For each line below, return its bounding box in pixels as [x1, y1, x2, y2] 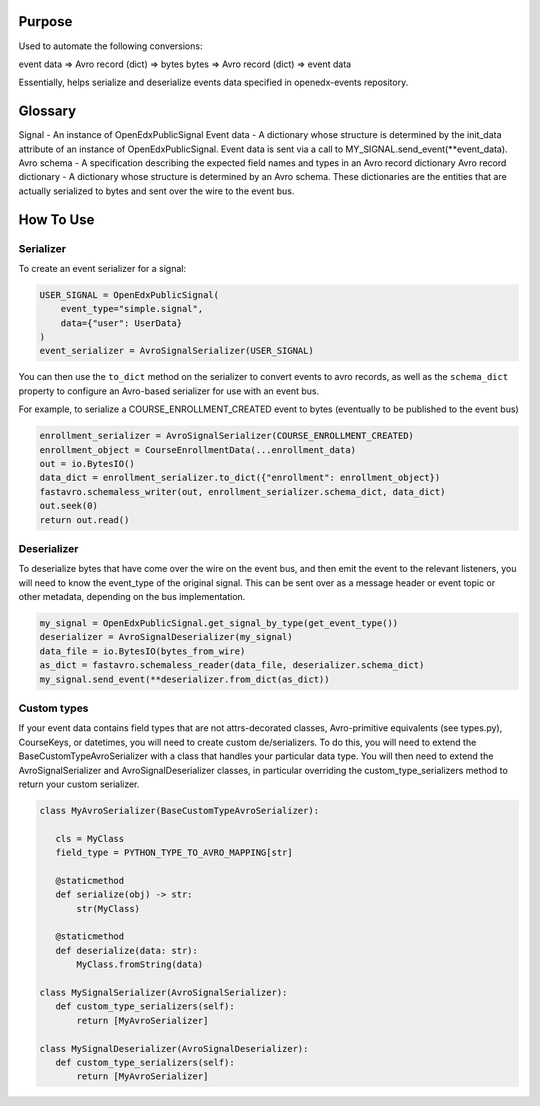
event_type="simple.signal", [60, 303, 204, 315]
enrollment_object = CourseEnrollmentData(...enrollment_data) [39, 444, 357, 455]
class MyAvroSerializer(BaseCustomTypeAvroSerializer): [39, 805, 320, 816]
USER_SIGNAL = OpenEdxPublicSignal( [39, 289, 220, 300]
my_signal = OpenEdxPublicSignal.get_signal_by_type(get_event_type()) [39, 618, 399, 629]
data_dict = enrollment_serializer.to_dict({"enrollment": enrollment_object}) [39, 472, 441, 484]
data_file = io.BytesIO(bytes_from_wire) [39, 645, 246, 657]
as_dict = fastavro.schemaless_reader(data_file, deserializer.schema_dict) [39, 660, 425, 671]
